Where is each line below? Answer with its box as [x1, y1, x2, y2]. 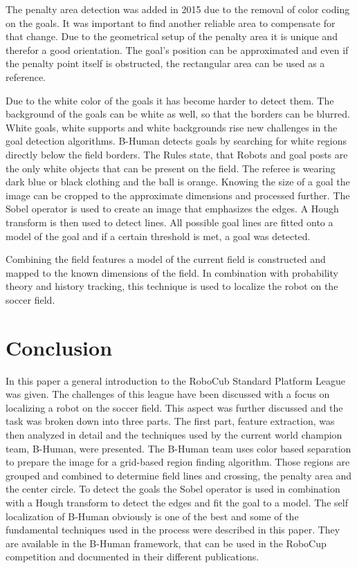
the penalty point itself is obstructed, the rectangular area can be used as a [6, 56, 325, 71]
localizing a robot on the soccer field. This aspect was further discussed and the [6, 400, 343, 414]
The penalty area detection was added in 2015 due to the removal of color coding [6, 2, 350, 16]
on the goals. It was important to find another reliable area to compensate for [6, 15, 336, 30]
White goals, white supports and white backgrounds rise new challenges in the [6, 120, 338, 134]
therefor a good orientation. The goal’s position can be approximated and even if [6, 42, 349, 57]
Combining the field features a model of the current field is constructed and [6, 252, 326, 266]
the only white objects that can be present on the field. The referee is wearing [6, 161, 336, 175]
